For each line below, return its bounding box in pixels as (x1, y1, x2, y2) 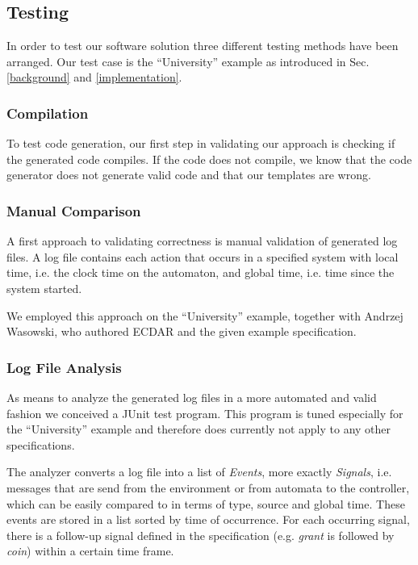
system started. (6, 279, 82, 296)
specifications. (6, 436, 75, 453)
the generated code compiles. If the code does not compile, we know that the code (6, 150, 412, 167)
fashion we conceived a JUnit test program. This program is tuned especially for (6, 404, 403, 421)
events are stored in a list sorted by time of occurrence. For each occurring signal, (6, 511, 410, 528)
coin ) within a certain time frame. (6, 542, 174, 559)
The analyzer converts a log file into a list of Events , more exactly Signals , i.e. (6, 463, 392, 480)
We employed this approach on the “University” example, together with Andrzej (6, 307, 403, 324)
